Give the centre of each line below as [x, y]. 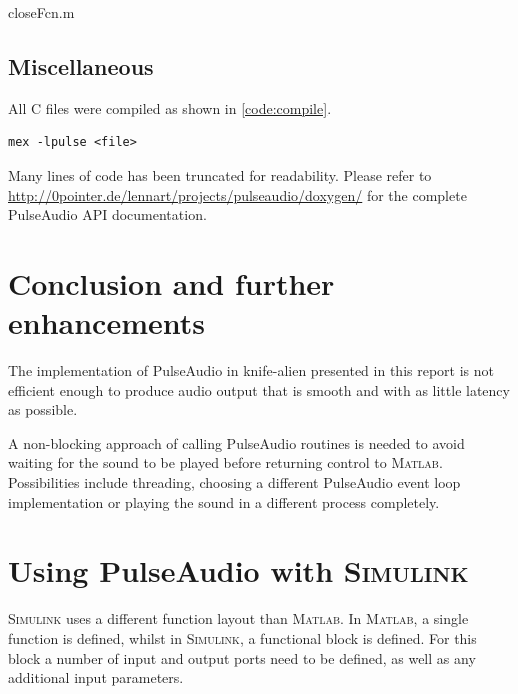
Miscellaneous [81, 65]
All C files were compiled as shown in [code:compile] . [170, 107]
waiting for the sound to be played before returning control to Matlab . [225, 462]
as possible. [43, 409]
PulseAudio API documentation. [107, 214]
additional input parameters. [96, 677]
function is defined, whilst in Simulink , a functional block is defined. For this [242, 637]
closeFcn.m [41, 12]
